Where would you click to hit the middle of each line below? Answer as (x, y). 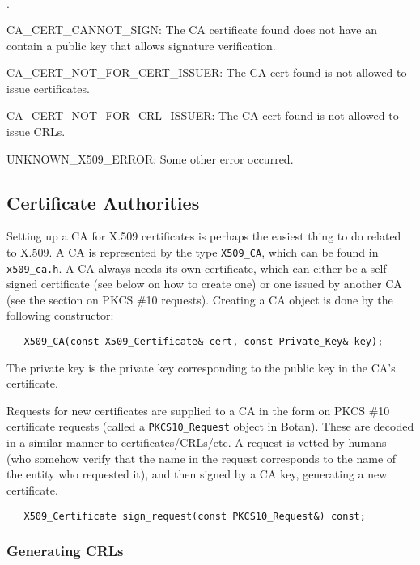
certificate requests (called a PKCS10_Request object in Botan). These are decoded (210, 426)
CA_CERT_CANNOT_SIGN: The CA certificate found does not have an (192, 29)
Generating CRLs (65, 551)
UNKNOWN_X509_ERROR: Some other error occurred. (150, 158)
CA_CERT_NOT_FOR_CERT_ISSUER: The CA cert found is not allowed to (207, 72)
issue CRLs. (36, 131)
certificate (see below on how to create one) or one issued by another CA (221, 284)
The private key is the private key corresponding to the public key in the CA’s (201, 367)
